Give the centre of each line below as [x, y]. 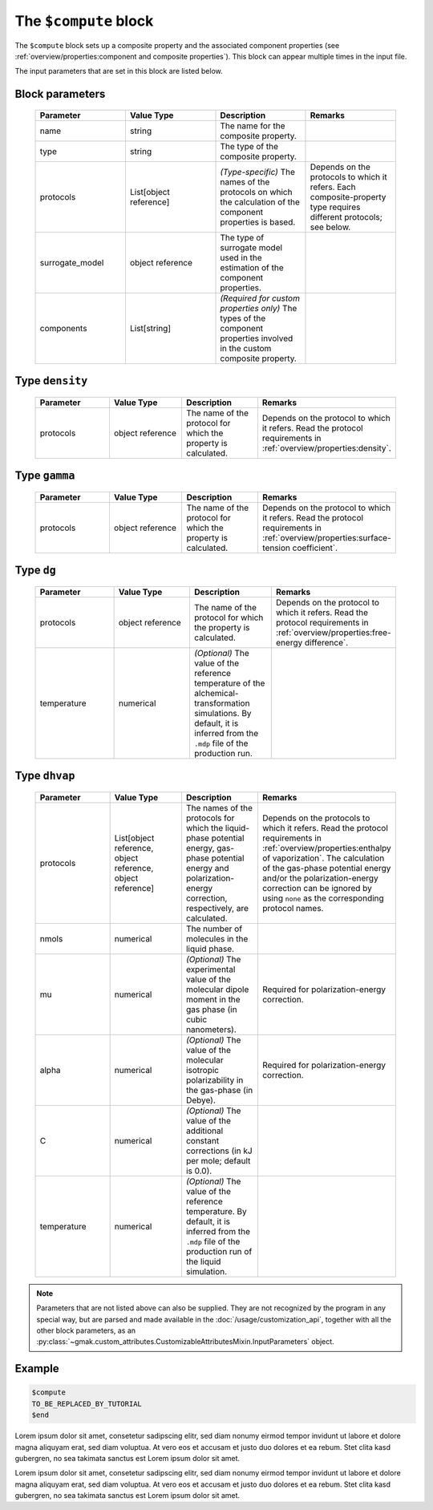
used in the [241, 257]
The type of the [249, 146]
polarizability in [214, 1080]
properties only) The [259, 308]
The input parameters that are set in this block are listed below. [119, 71]
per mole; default [218, 1160]
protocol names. [293, 908]
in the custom [246, 348]
